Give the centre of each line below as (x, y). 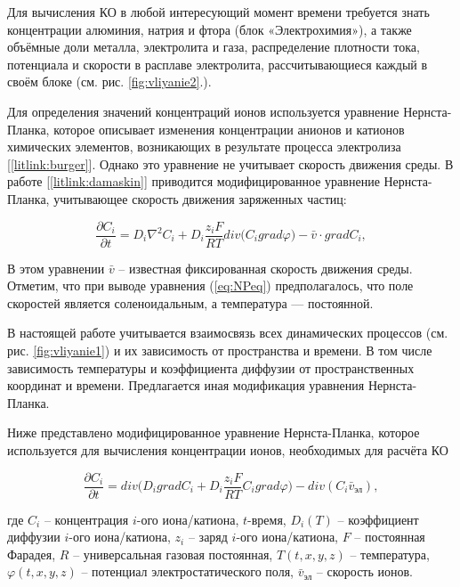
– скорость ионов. (364, 571)
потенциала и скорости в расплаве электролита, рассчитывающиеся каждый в (218, 64)
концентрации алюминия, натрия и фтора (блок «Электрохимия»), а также (210, 29)
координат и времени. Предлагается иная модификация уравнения (186, 385)
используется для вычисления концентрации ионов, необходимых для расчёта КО (228, 449)
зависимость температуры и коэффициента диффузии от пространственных (211, 367)
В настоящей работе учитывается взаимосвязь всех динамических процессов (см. (228, 333)
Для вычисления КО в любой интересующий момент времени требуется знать (218, 12)
